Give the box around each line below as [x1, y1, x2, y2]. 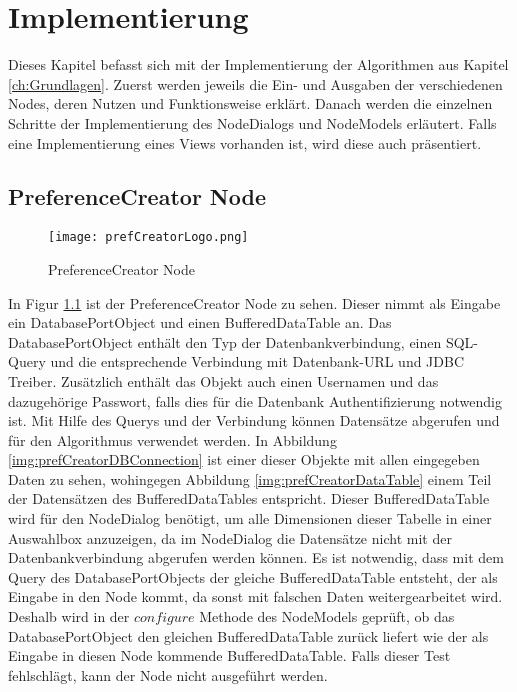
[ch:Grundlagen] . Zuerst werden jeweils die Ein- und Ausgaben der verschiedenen [8, 73, 503, 94]
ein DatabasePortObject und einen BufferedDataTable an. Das [8, 312, 392, 333]
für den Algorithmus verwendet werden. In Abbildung [8, 429, 337, 450]
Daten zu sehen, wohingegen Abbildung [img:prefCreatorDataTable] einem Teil [8, 468, 492, 489]
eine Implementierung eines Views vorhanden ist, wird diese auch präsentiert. [8, 132, 482, 153]
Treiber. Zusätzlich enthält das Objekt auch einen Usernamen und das [8, 370, 439, 391]
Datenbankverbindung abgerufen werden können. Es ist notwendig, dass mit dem [8, 547, 504, 568]
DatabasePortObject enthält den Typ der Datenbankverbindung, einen [8, 331, 442, 352]
